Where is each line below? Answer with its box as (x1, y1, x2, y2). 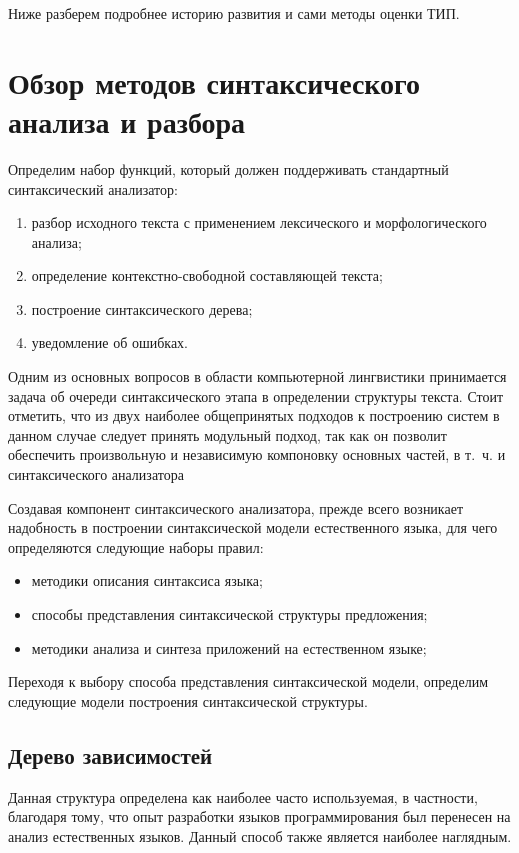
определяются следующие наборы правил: (8, 536, 264, 557)
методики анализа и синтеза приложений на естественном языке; (31, 637, 427, 658)
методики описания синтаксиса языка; (31, 570, 263, 591)
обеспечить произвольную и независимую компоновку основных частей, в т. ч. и (8, 444, 506, 465)
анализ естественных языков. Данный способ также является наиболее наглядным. (8, 825, 512, 846)
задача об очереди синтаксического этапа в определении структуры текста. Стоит (8, 385, 504, 406)
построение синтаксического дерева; (31, 298, 253, 319)
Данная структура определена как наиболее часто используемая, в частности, (8, 786, 478, 807)
